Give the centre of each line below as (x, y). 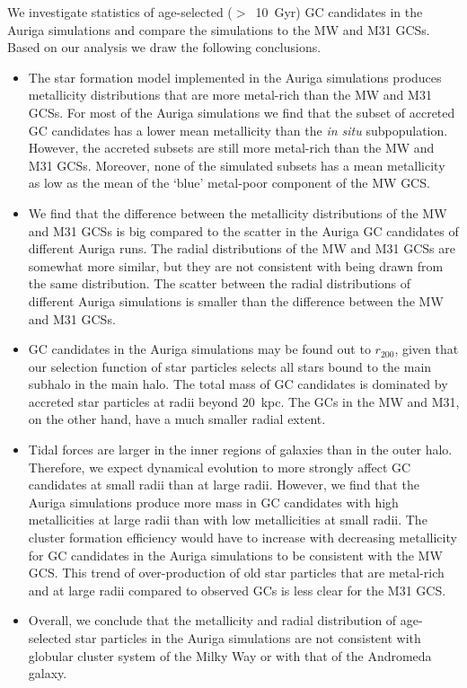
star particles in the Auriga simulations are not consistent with (248, 638)
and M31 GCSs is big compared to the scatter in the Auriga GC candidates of (243, 230)
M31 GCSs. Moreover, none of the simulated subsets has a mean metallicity (237, 165)
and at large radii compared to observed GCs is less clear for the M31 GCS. (237, 590)
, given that (427, 349)
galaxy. (48, 673)
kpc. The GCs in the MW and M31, (360, 401)
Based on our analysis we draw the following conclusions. (164, 47)
